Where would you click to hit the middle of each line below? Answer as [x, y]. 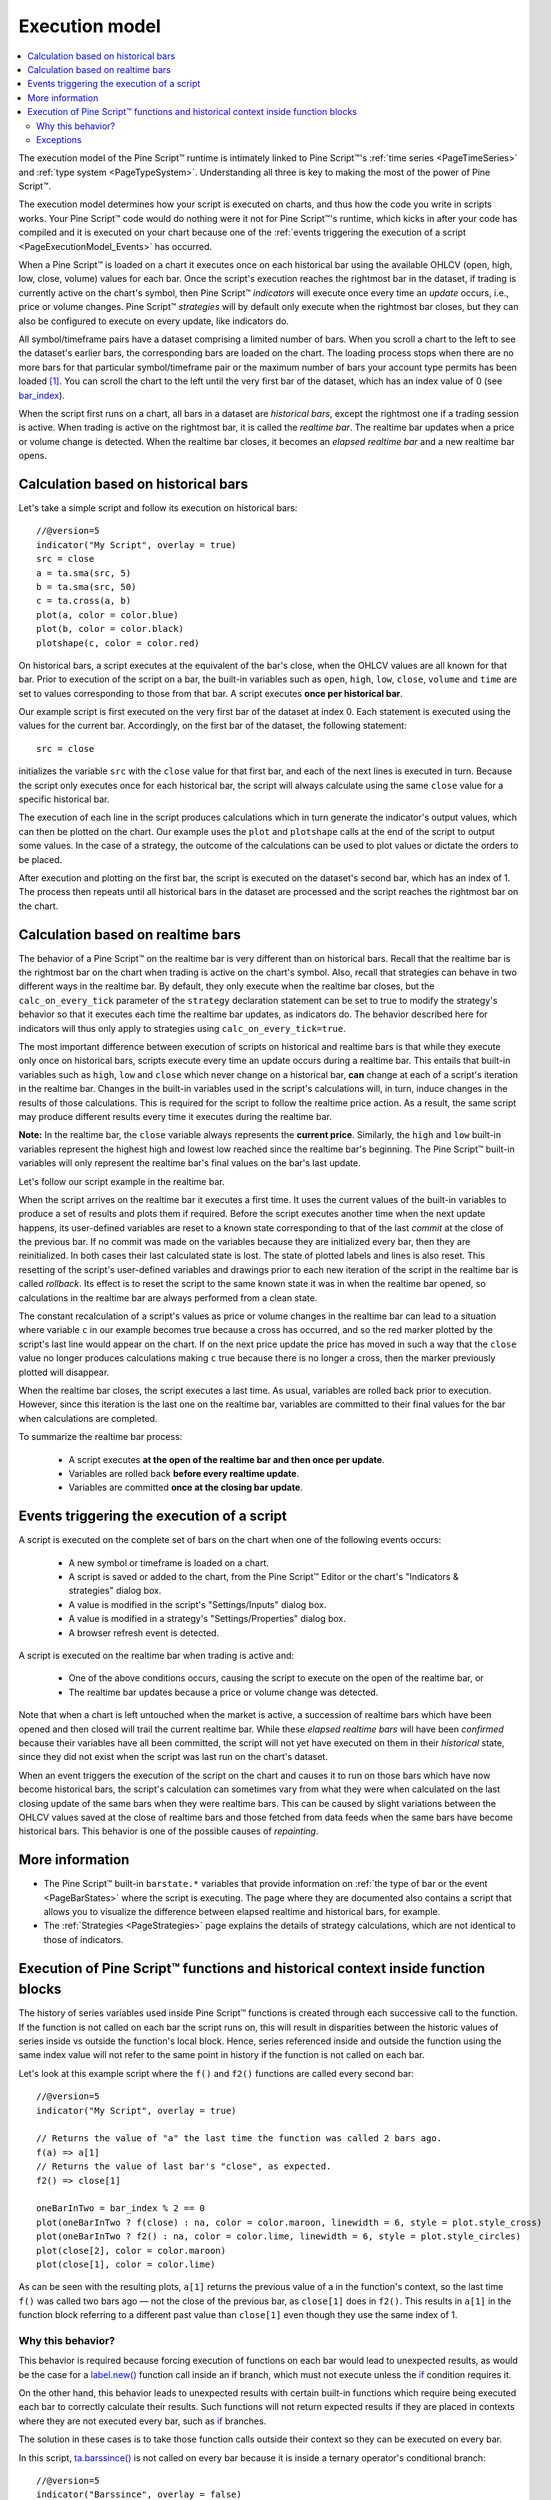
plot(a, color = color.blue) [107, 614]
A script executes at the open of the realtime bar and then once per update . [226, 1459]
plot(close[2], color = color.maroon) [131, 2250]
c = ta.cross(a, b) [84, 601]
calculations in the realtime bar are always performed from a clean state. [168, 1297]
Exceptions [59, 139]
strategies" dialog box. [115, 1591]
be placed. [40, 859]
